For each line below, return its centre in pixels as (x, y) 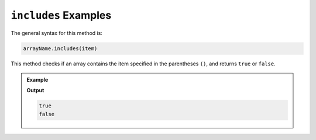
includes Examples (61, 15)
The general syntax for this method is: (56, 33)
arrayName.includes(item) (60, 48)
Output (35, 90)
